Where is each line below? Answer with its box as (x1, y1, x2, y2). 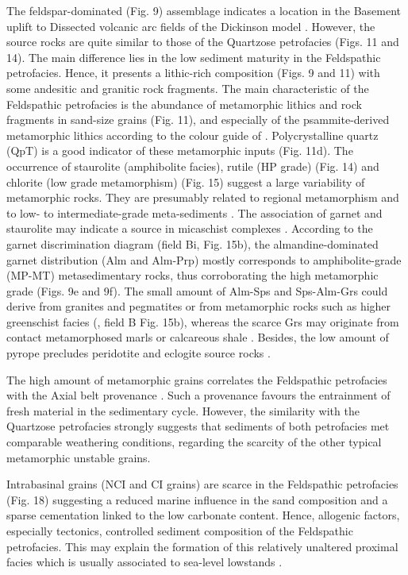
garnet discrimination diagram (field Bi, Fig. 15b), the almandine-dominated (6, 235, 379, 252)
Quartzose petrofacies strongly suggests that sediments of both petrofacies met (6, 418, 390, 434)
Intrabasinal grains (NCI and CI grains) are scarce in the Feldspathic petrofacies (6, 476, 398, 492)
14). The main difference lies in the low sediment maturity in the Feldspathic (6, 48, 381, 65)
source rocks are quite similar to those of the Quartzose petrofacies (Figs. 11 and (6, 33, 399, 50)
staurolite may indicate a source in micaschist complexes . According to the (6, 220, 373, 237)
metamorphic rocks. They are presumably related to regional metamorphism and (6, 189, 399, 206)
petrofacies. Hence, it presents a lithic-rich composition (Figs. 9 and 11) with (6, 64, 380, 81)
